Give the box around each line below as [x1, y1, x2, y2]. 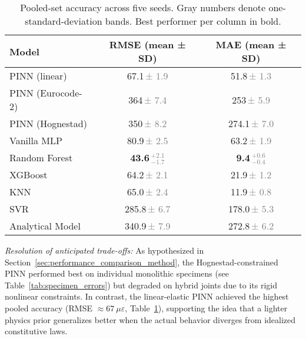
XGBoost [9, 168, 48, 182]
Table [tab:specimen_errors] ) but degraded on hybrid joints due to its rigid [5, 278, 277, 291]
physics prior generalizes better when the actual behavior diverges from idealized [5, 313, 296, 325]
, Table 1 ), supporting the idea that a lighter [125, 302, 288, 314]
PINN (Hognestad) [9, 117, 87, 130]
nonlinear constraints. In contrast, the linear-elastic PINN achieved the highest [5, 290, 289, 303]
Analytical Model [9, 219, 81, 233]
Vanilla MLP [9, 134, 62, 147]
